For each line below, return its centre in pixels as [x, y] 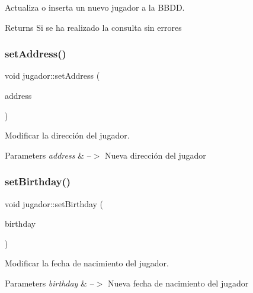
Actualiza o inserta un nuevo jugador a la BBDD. [95, 7]
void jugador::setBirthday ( [54, 203]
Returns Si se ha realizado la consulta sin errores [93, 27]
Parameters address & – [48, 155]
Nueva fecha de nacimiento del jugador [178, 283]
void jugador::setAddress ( [52, 75]
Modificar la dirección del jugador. [67, 135]
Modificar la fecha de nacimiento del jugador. [87, 263]
